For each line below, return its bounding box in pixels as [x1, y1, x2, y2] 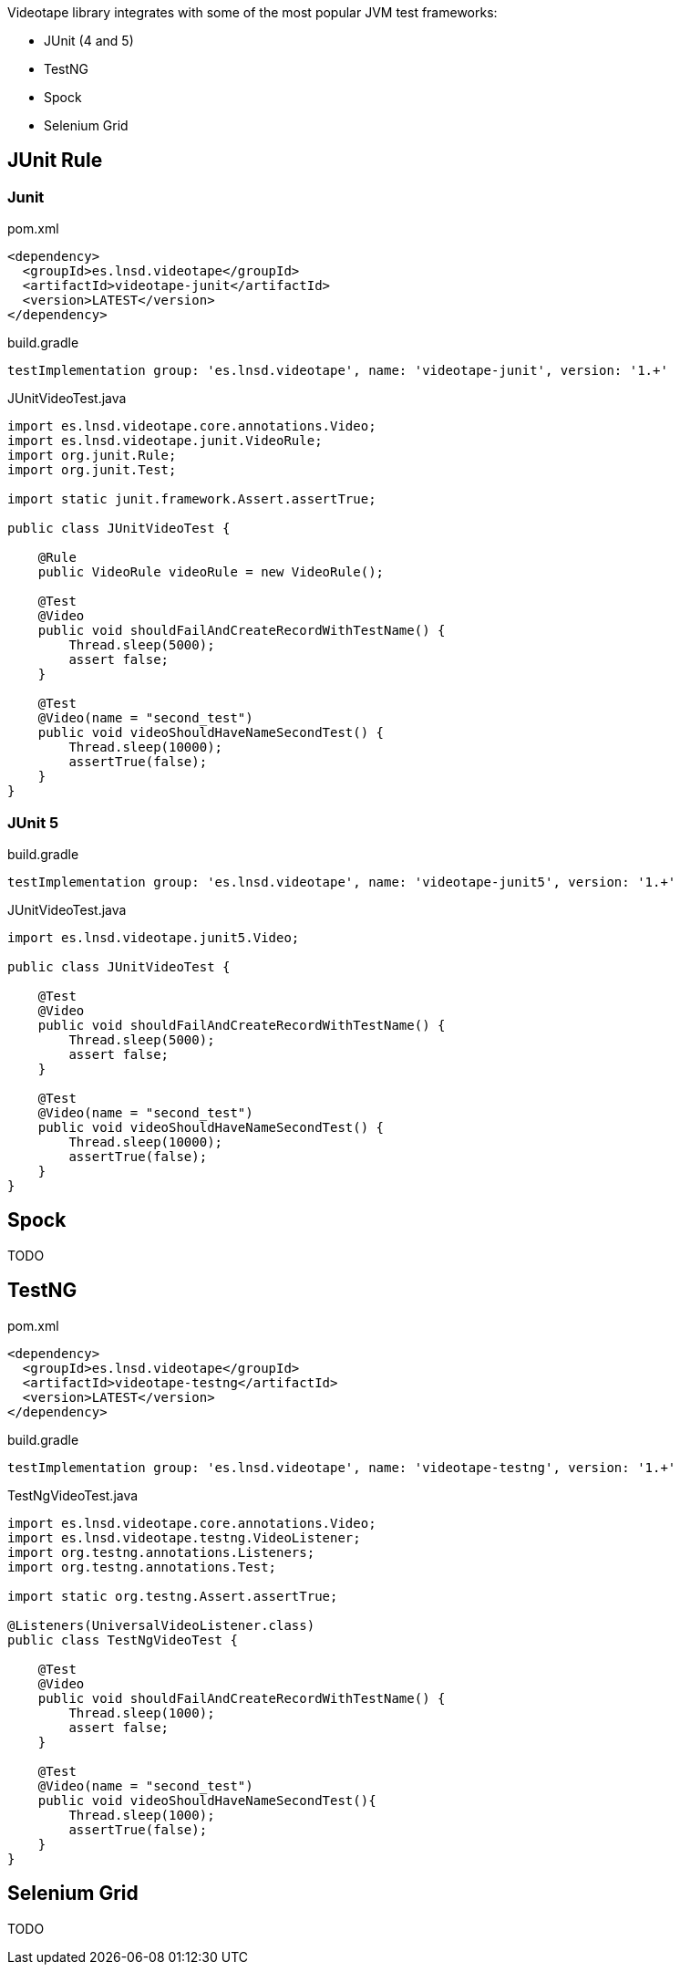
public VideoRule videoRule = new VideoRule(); [37, 565, 385, 580]
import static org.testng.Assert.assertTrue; [7, 1588, 338, 1604]
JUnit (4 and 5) [44, 33, 134, 48]
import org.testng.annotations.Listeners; [7, 1544, 315, 1560]
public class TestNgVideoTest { [7, 1632, 238, 1647]
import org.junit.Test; [7, 462, 177, 478]
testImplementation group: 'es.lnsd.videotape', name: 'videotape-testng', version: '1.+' [7, 1459, 676, 1475]
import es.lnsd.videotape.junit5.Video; [7, 929, 300, 945]
